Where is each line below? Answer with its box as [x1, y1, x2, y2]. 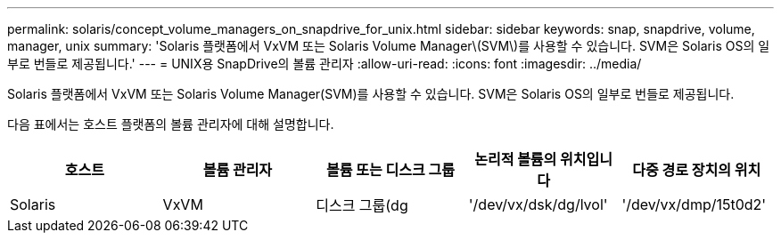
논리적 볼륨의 [474, 150, 557, 168]
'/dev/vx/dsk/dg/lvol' [468, 196, 608, 213]
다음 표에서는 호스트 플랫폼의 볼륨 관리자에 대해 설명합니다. [7, 116, 334, 132]
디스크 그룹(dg [316, 196, 408, 214]
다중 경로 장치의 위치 [632, 161, 761, 179]
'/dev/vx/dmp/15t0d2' [621, 196, 767, 213]
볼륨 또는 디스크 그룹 [326, 161, 455, 179]
